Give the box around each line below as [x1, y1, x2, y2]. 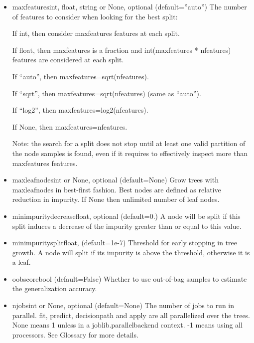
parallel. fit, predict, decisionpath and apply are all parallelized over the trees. [12, 310, 250, 320]
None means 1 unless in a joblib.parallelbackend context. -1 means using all [12, 320, 243, 330]
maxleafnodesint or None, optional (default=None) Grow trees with [12, 174, 219, 185]
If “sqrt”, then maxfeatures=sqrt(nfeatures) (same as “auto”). [12, 88, 201, 98]
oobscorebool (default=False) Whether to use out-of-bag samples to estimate [12, 273, 247, 284]
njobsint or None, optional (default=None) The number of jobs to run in [12, 300, 235, 311]
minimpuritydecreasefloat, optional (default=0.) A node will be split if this [12, 210, 241, 221]
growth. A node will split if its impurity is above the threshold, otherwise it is [12, 247, 250, 257]
